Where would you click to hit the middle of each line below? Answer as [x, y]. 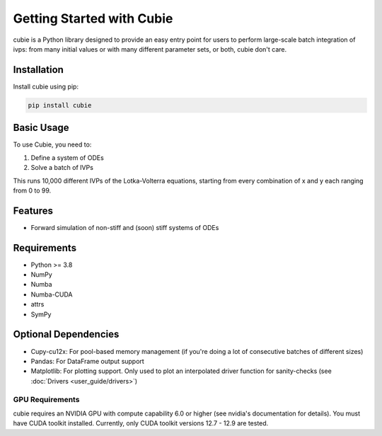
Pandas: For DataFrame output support [87, 361]
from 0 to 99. [32, 190]
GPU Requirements [46, 399]
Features [33, 211]
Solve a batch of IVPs [62, 168]
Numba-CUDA [52, 294]
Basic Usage [41, 128]
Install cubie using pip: [46, 86]
